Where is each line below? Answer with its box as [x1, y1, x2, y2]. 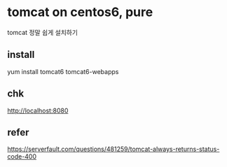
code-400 [7, 152, 37, 161]
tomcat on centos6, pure [7, 4, 153, 20]
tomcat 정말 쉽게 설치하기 [7, 28, 78, 36]
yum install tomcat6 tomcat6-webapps [7, 67, 119, 75]
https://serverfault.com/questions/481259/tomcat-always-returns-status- [7, 145, 220, 154]
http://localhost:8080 [7, 106, 69, 115]
